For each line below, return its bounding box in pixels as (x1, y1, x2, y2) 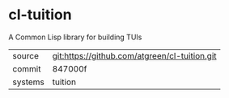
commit (12, 63, 41, 74)
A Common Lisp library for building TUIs (8, 32, 142, 42)
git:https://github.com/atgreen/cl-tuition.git (52, 50, 217, 61)
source (12, 50, 39, 61)
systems (12, 76, 45, 88)
